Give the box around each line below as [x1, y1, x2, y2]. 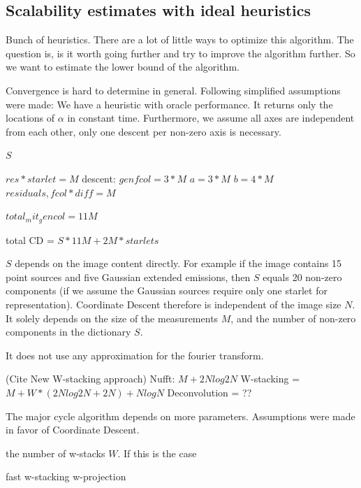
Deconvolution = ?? [167, 385, 252, 399]
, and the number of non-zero [230, 310, 356, 325]
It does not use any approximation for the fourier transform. [6, 347, 264, 362]
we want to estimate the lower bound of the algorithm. [6, 59, 240, 74]
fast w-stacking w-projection [6, 469, 126, 484]
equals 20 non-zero [263, 269, 342, 284]
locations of [6, 110, 55, 125]
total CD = [6, 232, 54, 247]
